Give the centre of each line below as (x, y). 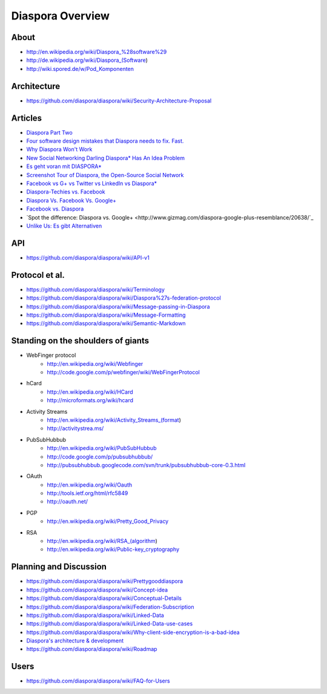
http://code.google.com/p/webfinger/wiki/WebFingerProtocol (123, 372)
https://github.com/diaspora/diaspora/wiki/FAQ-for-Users (98, 681)
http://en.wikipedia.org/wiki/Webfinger (95, 363)
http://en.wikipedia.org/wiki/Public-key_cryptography (113, 550)
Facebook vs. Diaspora (55, 209)
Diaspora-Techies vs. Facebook (66, 192)
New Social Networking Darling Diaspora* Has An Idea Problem (105, 158)
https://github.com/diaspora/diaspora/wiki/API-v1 (88, 257)
